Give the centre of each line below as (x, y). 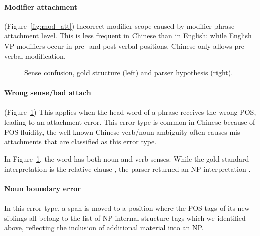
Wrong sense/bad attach (48, 92)
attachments (23, 142)
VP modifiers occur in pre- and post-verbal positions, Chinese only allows (118, 45)
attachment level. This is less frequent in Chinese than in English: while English (128, 36)
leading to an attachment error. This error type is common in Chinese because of (130, 122)
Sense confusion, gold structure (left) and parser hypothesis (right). (129, 73)
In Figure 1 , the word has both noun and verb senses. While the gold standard (127, 158)
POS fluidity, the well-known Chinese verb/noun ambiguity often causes (116, 131)
